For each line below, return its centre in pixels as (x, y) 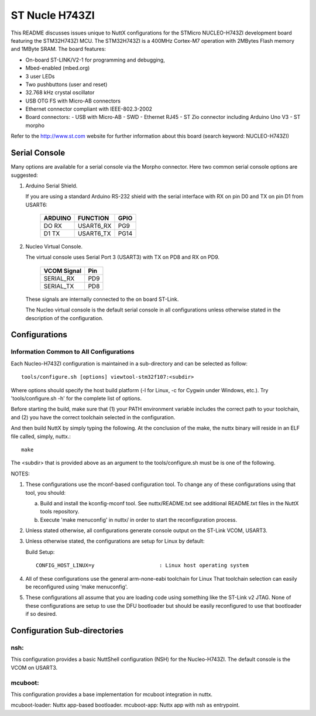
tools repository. (60, 512)
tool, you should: (46, 492)
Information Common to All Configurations (73, 352)
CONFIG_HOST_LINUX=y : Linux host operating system (142, 566)
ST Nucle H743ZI (53, 15)
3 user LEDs (40, 76)
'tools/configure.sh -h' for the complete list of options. (76, 398)
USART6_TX (94, 234)
